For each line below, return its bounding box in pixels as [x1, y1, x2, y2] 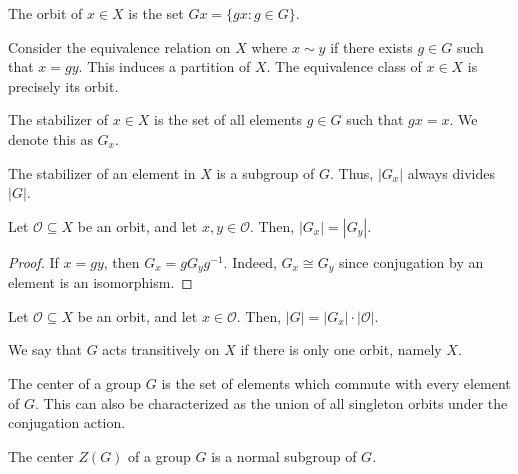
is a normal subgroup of [211, 445, 357, 466]
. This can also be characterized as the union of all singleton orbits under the [34, 392, 508, 413]
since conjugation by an [338, 251, 484, 272]
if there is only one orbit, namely [240, 339, 442, 360]
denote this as [8, 128, 93, 149]
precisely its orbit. [8, 75, 119, 96]
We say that [8, 339, 82, 360]
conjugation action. [8, 412, 126, 433]
